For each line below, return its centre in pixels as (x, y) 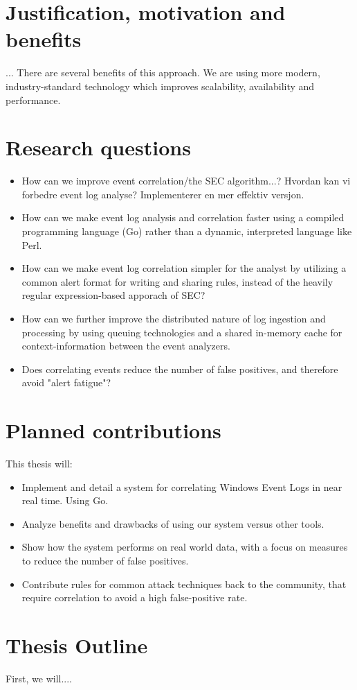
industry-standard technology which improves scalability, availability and (160, 86)
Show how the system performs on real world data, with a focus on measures (185, 547)
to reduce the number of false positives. (105, 561)
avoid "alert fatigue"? (66, 382)
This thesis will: (39, 464)
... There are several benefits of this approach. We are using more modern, (163, 72)
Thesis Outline (77, 645)
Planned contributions (113, 430)
